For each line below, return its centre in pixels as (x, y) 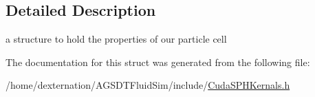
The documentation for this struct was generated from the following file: (158, 62)
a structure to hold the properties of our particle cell (116, 39)
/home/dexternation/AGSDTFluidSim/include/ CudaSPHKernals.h (148, 85)
